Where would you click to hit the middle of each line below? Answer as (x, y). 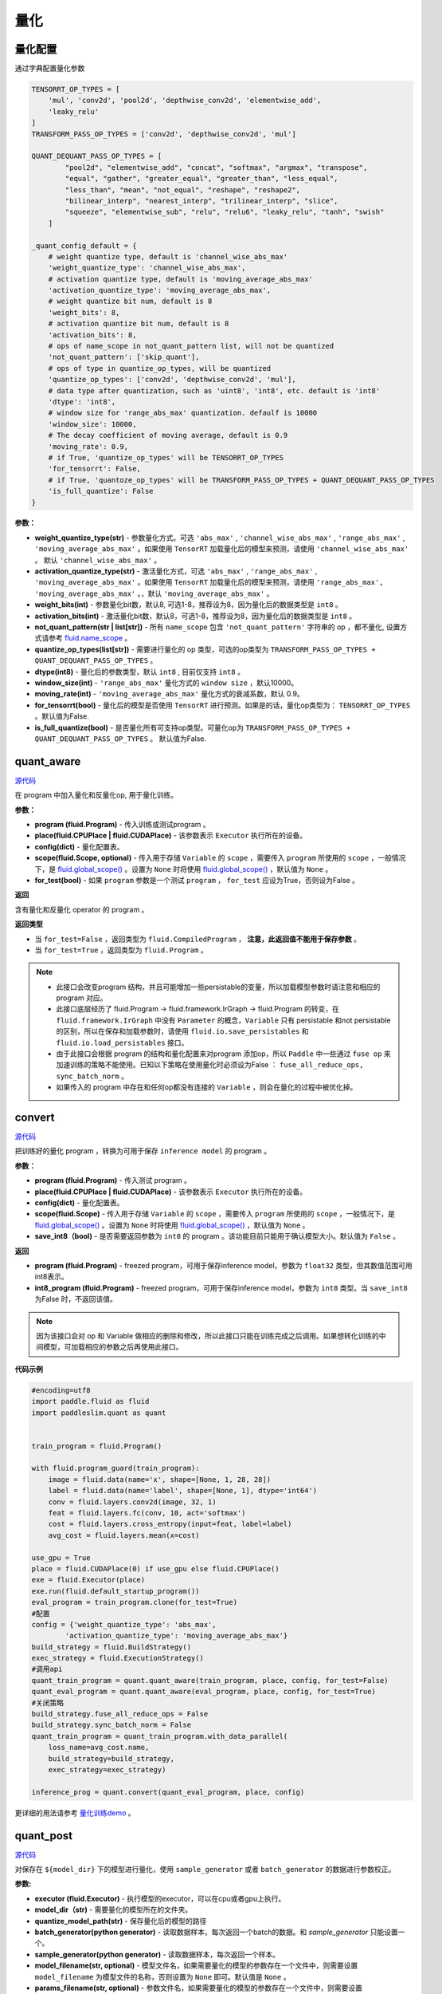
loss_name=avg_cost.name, (99, 1748)
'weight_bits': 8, (84, 312)
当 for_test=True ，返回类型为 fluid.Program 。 (121, 950)
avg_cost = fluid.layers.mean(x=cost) (124, 1535)
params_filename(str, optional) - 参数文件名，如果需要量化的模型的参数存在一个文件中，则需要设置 (198, 1988)
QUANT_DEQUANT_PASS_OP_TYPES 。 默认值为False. (121, 739)
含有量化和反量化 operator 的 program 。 (82, 909)
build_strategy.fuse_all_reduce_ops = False (120, 1714)
